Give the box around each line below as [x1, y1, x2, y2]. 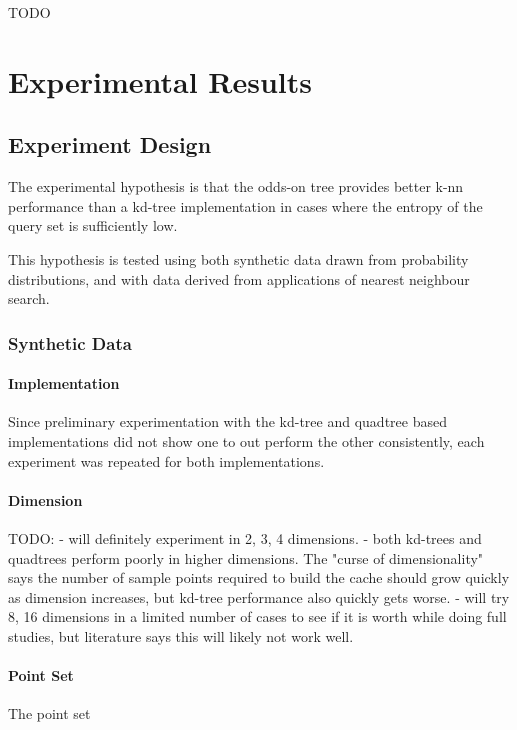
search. [8, 288, 50, 309]
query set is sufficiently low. [8, 215, 178, 236]
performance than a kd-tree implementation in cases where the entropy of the [8, 195, 483, 216]
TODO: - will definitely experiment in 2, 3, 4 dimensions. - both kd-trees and [8, 527, 482, 548]
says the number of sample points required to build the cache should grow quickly [8, 567, 510, 588]
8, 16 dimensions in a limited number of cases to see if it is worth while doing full [8, 606, 507, 627]
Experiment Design [8, 129, 212, 160]
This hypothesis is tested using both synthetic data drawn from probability [8, 248, 469, 269]
